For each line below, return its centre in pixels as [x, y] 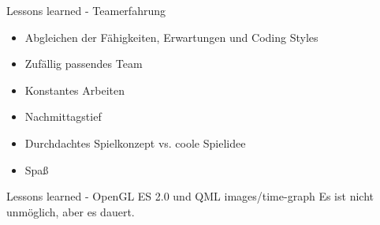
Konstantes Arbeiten [75, 90]
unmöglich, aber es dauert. [71, 211]
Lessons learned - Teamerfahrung [86, 10]
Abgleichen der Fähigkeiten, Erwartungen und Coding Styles [171, 37]
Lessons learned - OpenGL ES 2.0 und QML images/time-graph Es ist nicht [190, 196]
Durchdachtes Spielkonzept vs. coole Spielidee [135, 142]
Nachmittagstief [63, 116]
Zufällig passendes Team [84, 64]
